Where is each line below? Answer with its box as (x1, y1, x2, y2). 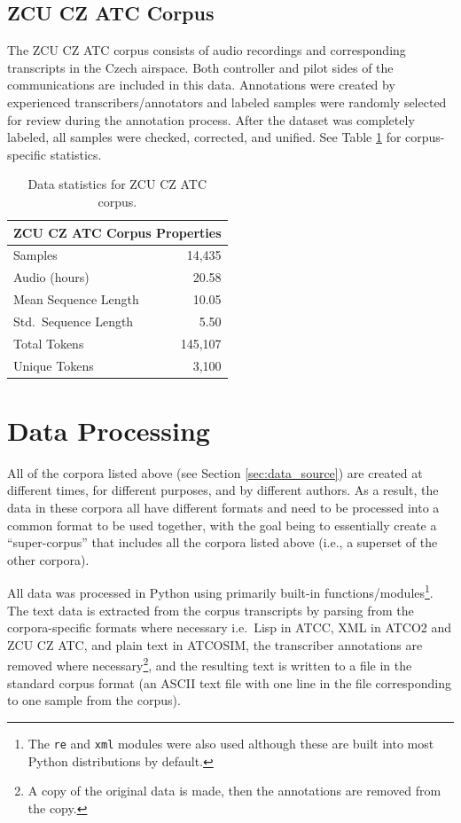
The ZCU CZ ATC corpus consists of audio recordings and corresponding (7, 41, 406, 59)
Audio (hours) (13, 268, 90, 286)
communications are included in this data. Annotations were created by (7, 75, 395, 94)
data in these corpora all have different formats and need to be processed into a (7, 498, 440, 517)
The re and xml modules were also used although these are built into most (27, 733, 434, 752)
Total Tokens (13, 333, 84, 352)
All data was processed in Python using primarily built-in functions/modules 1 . (7, 581, 434, 602)
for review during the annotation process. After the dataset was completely (7, 110, 415, 129)
